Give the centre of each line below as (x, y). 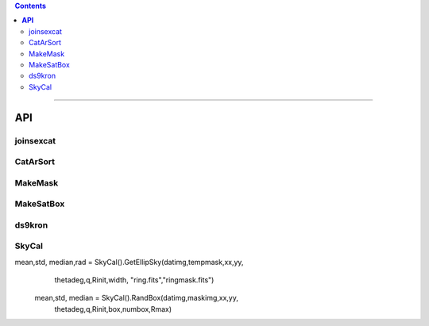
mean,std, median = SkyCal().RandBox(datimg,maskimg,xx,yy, (136, 298)
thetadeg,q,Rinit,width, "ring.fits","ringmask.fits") (134, 280)
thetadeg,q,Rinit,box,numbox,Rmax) (113, 309)
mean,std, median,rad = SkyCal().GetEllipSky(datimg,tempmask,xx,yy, (129, 262)
